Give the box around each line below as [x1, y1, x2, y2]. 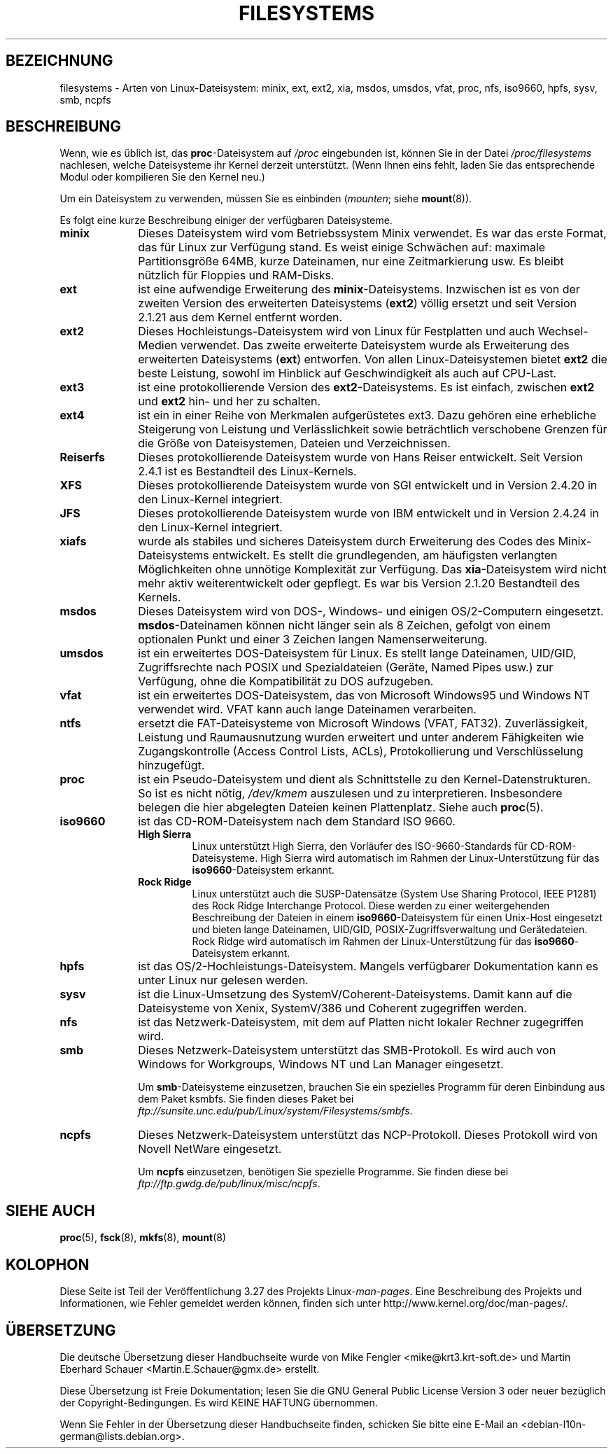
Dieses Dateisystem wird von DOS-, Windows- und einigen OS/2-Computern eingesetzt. [138, 604, 604, 619]
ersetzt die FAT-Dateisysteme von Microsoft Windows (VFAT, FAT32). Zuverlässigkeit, [138, 716, 588, 731]
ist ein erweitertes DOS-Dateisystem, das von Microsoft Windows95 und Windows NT [138, 688, 590, 703]
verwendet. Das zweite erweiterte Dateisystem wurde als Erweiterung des [180, 338, 570, 353]
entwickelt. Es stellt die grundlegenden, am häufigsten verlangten [212, 548, 558, 563]
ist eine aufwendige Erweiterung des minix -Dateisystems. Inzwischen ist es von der [138, 282, 580, 297]
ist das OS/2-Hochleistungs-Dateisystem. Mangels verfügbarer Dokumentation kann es [138, 959, 598, 974]
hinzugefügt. [138, 758, 205, 773]
